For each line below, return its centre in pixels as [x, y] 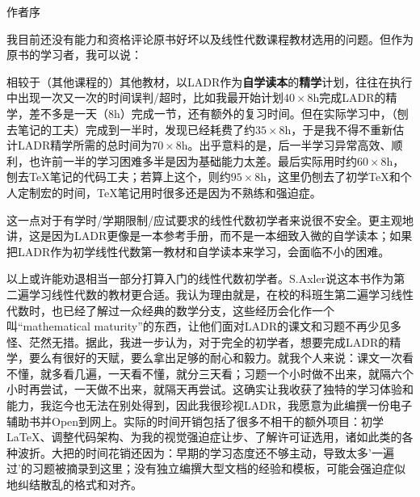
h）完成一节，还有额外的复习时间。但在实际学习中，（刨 [261, 113]
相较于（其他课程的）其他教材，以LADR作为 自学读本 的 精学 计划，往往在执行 [210, 81]
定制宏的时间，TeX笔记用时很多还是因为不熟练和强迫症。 [169, 192]
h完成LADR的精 [355, 97]
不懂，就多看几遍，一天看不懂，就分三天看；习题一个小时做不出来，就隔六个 [210, 373]
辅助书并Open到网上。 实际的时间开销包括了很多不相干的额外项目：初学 [195, 421]
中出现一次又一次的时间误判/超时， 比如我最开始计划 [145, 97]
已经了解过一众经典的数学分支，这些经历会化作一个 [198, 310]
